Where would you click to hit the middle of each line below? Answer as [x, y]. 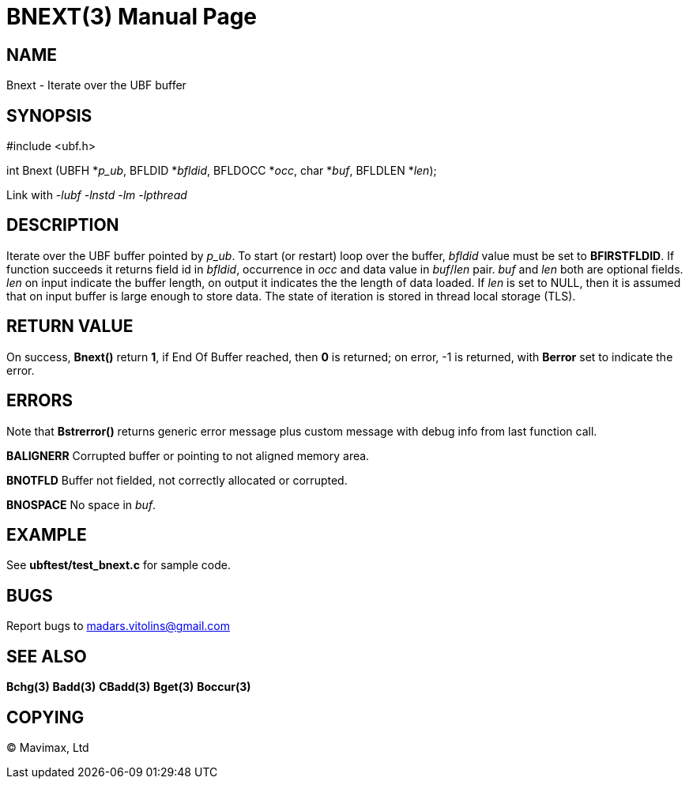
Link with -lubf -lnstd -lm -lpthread [97, 195]
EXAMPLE [47, 534]
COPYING [45, 717]
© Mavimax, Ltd [48, 747]
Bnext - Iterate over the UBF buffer [96, 85]
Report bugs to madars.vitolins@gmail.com [118, 626]
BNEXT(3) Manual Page [132, 17]
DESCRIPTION [63, 225]
